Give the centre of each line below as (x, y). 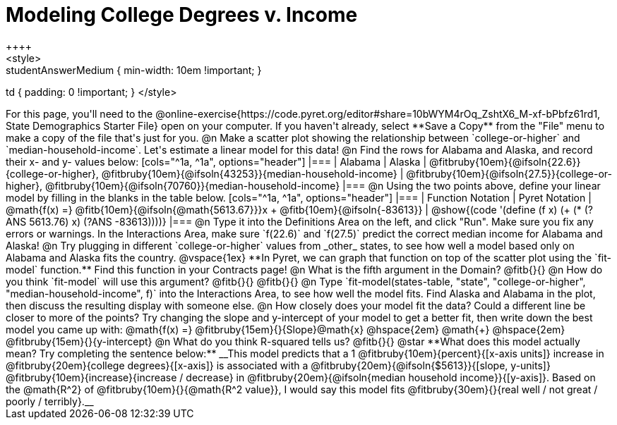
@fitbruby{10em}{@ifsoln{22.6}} (505, 161)
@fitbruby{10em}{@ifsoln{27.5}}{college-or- (509, 173)
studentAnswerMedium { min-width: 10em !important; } (134, 70)
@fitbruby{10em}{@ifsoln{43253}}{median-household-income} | (252, 173)
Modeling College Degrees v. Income (182, 15)
